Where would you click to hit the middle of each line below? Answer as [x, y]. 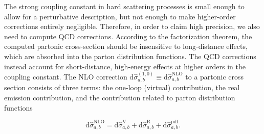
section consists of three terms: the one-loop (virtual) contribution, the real [122, 87]
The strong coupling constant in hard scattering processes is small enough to [124, 6]
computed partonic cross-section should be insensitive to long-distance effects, [126, 46]
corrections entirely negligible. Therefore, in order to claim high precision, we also [132, 26]
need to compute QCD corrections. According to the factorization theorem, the [128, 36]
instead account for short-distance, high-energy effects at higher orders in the [125, 66]
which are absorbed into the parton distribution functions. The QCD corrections [130, 56]
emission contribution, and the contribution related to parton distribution [120, 97]
